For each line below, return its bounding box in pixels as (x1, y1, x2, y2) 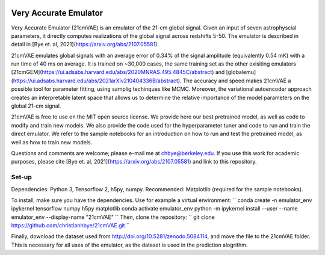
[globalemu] (226, 69, 256, 76)
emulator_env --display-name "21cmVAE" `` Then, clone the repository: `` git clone (11, 214, 215, 221)
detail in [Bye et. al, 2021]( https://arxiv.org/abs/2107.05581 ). (11, 41, 159, 48)
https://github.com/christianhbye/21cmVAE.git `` (11, 222, 131, 229)
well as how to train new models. (11, 138, 93, 146)
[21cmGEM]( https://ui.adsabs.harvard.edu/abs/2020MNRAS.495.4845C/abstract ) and (11, 69, 225, 76)
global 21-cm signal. (11, 102, 61, 109)
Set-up (11, 173, 32, 182)
